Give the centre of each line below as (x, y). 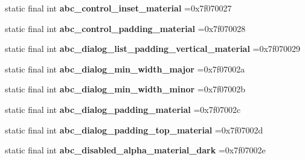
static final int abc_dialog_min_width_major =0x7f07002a (125, 69)
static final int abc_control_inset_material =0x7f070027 (118, 8)
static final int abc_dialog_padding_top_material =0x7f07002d (134, 130)
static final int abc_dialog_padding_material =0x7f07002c (123, 109)
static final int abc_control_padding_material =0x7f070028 (125, 28)
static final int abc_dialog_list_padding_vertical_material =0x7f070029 (153, 49)
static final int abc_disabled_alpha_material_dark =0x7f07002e (135, 150)
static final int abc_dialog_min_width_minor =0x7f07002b (125, 89)
